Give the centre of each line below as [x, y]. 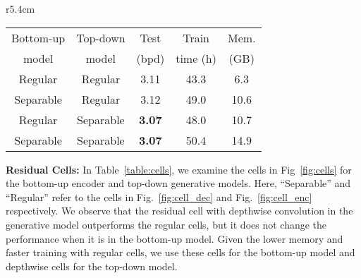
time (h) [196, 58]
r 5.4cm [20, 8]
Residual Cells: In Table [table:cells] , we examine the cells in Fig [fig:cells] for [179, 169]
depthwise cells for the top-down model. [92, 266]
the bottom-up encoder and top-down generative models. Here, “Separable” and [178, 183]
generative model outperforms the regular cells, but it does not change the [166, 224]
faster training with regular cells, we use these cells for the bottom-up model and [180, 252]
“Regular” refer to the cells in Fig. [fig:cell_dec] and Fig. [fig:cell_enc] [159, 197]
